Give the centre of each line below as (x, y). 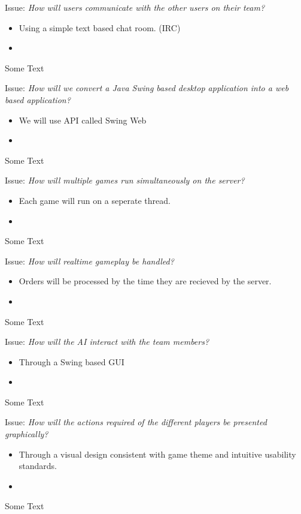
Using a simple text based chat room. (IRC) (100, 27)
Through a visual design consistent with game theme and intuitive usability (157, 454)
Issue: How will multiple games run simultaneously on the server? (125, 180)
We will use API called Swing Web (83, 120)
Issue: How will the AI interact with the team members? (107, 342)
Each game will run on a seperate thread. (95, 200)
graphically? (27, 434)
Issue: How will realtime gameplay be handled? (89, 261)
